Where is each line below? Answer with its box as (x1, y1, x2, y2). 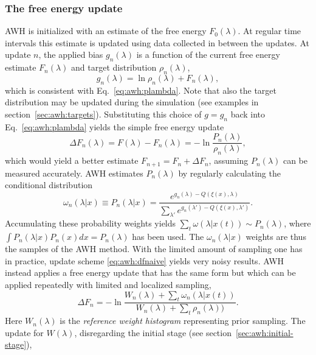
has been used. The (132, 230, 204, 243)
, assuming (208, 154, 249, 167)
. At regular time (238, 24, 301, 37)
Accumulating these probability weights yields (5, 217, 176, 230)
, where (284, 217, 311, 230)
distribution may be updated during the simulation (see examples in (5, 96, 259, 108)
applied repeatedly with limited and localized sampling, (5, 278, 211, 291)
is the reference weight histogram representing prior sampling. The (60, 314, 306, 327)
